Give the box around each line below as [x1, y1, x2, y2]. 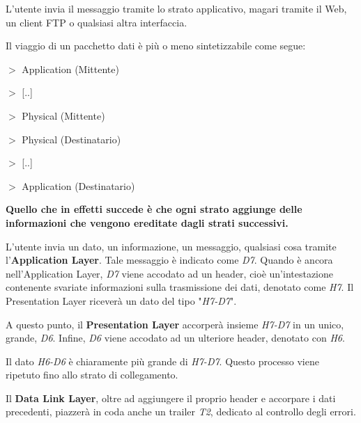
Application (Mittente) [22, 61, 119, 76]
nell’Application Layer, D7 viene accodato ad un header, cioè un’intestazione [6, 266, 334, 280]
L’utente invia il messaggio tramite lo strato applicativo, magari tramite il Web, [6, 1, 347, 15]
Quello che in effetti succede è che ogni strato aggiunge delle [6, 202, 302, 216]
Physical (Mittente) [22, 108, 105, 122]
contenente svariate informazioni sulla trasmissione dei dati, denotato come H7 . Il [6, 280, 354, 294]
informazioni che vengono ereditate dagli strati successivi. [6, 215, 289, 230]
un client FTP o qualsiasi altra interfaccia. [6, 15, 187, 29]
